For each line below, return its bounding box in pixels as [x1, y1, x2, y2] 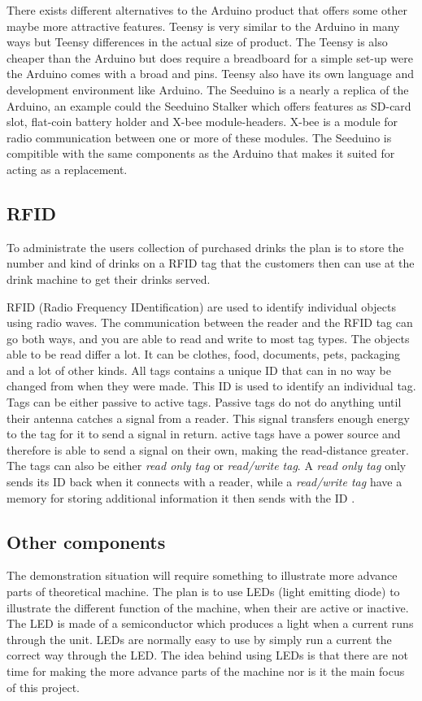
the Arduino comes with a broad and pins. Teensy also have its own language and [7, 65, 414, 82]
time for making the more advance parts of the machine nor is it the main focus [7, 663, 405, 679]
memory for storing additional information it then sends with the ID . [7, 489, 355, 506]
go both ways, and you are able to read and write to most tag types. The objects [7, 329, 410, 346]
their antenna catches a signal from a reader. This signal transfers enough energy [7, 409, 410, 426]
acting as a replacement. [7, 160, 128, 177]
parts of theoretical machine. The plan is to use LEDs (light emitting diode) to [7, 583, 400, 600]
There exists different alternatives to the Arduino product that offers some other [7, 2, 407, 18]
